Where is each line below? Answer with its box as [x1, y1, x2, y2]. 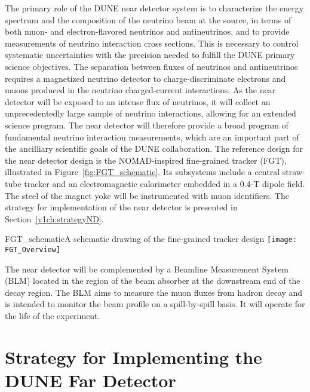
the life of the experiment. [5, 309, 100, 321]
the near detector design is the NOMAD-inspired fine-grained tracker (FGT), [5, 154, 287, 166]
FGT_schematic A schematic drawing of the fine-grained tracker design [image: [5, 232, 297, 245]
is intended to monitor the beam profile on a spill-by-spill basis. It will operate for [5, 298, 305, 310]
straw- [282, 166, 305, 178]
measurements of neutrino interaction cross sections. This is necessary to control [5, 36, 299, 49]
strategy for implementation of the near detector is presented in [5, 201, 238, 213]
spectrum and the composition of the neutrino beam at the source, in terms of [5, 13, 291, 26]
